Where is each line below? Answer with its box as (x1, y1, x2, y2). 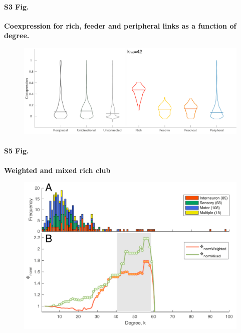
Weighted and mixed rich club (4, 164, 111, 175)
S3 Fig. (4, 1, 29, 12)
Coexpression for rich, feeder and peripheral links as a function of (4, 20, 236, 31)
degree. (4, 30, 30, 41)
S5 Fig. (4, 145, 29, 156)
